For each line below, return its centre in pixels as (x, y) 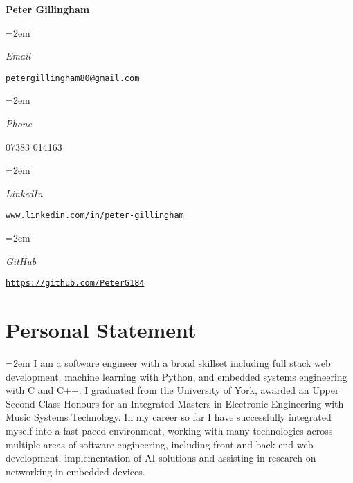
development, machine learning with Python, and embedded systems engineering (176, 376)
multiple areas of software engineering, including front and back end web (160, 444)
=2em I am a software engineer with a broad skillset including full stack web (168, 363)
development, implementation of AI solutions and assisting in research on (161, 458)
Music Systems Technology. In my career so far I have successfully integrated (169, 417)
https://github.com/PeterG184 (75, 283)
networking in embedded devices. (75, 471)
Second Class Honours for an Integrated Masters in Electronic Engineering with (175, 403)
